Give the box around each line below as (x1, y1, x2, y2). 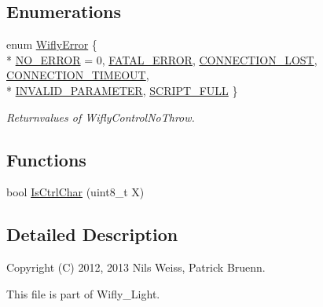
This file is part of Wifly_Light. (6, 285, 160, 302)
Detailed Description (6, 222, 178, 247)
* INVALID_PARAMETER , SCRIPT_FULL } (6, 82, 238, 98)
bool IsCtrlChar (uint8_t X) (6, 184, 145, 200)
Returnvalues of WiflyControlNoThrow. (6, 108, 195, 125)
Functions (6, 147, 86, 171)
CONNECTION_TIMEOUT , (6, 67, 149, 83)
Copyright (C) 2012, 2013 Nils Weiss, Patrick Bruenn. (6, 259, 266, 276)
